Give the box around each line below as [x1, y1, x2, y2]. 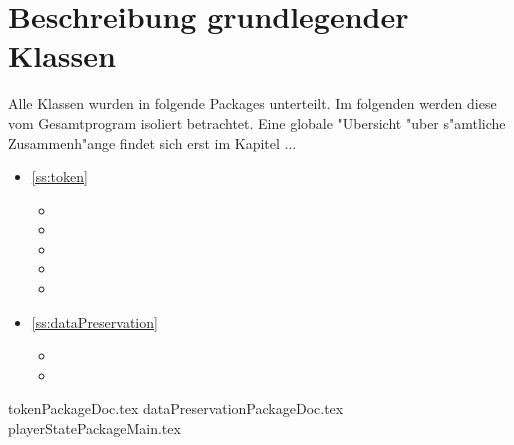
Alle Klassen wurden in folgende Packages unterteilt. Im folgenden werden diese [8, 93, 497, 114]
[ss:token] [31, 166, 88, 187]
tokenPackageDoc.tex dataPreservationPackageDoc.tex [8, 398, 344, 419]
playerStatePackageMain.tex [8, 418, 181, 439]
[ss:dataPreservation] [31, 311, 158, 332]
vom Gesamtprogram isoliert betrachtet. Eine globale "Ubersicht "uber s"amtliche [8, 112, 506, 133]
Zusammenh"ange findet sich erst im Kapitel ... [8, 132, 297, 153]
